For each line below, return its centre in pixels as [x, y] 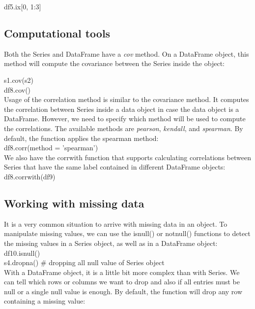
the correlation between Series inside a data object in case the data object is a [122, 109]
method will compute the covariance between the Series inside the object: [114, 63]
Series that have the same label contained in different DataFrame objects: [115, 167]
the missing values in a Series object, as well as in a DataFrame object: [111, 243]
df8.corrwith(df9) [30, 176]
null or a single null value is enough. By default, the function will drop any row [123, 291]
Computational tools [57, 33]
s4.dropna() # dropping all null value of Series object [84, 262]
